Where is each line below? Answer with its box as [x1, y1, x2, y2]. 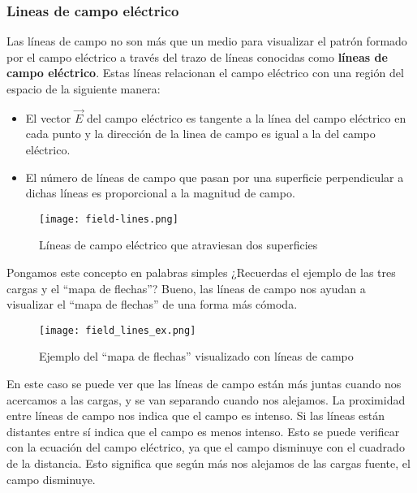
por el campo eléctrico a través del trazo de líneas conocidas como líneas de [6, 48, 388, 65]
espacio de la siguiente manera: [6, 80, 161, 97]
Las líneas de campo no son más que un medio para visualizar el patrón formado [6, 32, 407, 50]
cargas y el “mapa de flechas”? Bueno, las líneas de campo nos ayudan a [6, 279, 366, 296]
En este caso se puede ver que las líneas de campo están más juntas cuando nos [6, 375, 402, 392]
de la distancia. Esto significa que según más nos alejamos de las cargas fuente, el [6, 455, 411, 472]
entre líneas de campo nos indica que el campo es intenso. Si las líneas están [6, 407, 385, 424]
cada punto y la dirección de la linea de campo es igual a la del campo [25, 125, 376, 142]
